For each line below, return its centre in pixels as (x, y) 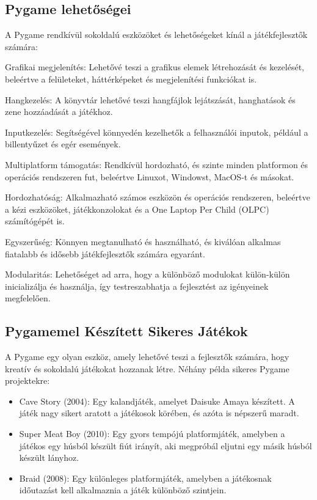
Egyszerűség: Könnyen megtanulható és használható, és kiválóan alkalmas (143, 241)
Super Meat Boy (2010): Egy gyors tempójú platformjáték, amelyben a (152, 434)
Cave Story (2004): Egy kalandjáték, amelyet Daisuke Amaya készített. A (157, 401)
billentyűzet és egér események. (63, 144)
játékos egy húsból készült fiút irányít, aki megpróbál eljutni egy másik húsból (166, 445)
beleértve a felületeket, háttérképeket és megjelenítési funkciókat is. (131, 79)
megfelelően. (28, 298)
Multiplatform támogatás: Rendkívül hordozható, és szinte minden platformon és (157, 164)
